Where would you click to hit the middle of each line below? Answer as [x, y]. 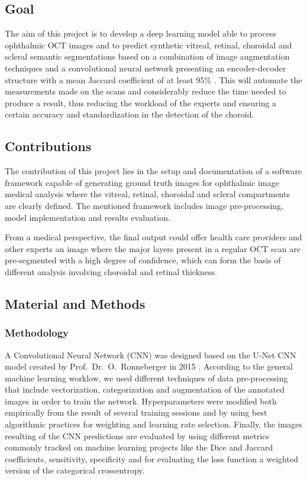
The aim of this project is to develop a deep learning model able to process [140, 33]
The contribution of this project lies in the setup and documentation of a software [153, 171]
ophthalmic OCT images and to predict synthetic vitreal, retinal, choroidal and [148, 45]
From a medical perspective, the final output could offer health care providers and [153, 237]
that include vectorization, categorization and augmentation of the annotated [145, 389]
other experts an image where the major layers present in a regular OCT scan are [153, 248]
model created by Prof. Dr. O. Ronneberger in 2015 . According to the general [149, 366]
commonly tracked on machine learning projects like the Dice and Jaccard [139, 447]
